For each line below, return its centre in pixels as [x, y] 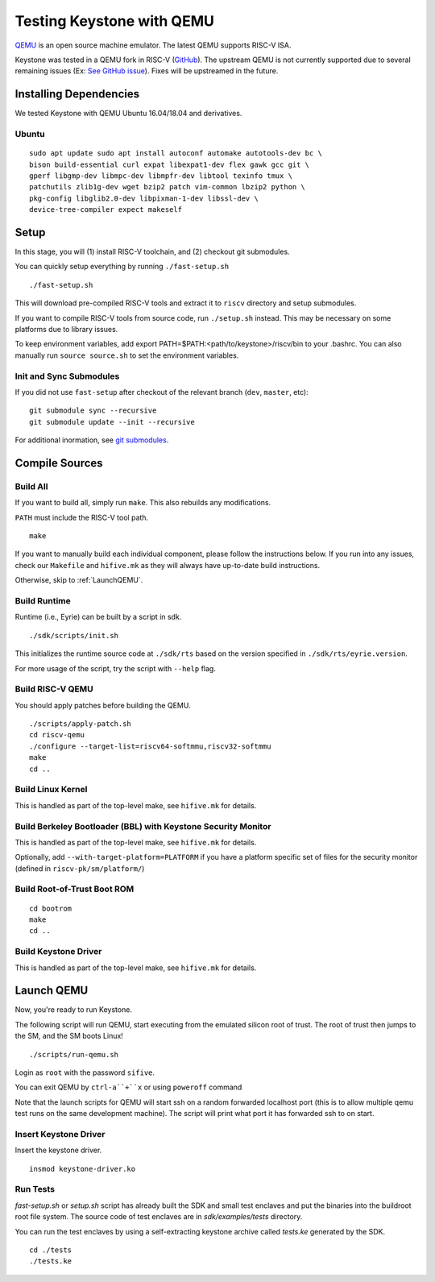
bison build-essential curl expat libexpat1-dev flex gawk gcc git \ [170, 164]
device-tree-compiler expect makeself [106, 210]
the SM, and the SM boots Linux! [69, 1036]
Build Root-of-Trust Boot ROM [75, 889]
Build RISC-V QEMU [54, 689]
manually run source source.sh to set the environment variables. [127, 355]
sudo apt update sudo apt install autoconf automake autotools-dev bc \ [176, 154]
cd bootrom [51, 908]
